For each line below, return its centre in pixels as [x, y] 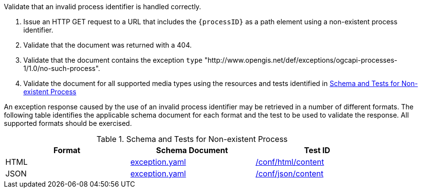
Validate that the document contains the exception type [113, 60]
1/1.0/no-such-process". [62, 68]
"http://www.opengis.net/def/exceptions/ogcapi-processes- [301, 60]
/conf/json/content [290, 174]
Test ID [317, 150]
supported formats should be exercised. [68, 123]
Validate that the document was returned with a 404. [108, 45]
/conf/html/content [290, 162]
